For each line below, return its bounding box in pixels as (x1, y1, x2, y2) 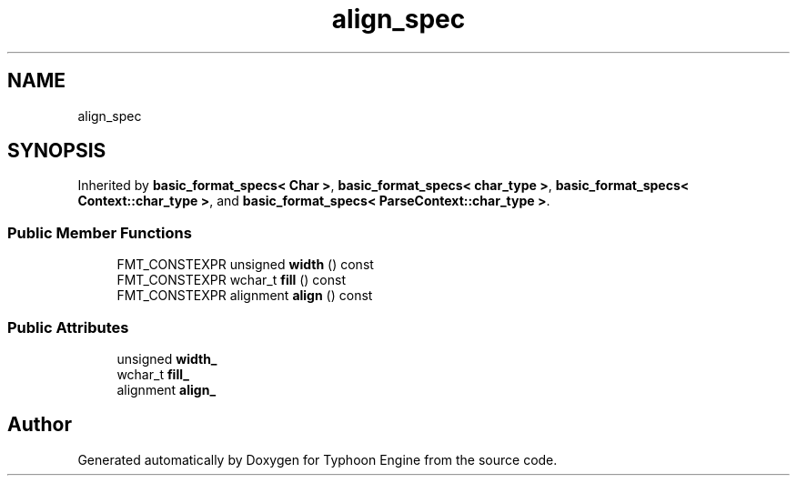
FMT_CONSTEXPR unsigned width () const (116, 257, 374, 273)
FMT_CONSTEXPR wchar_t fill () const (116, 272, 346, 288)
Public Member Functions (7, 223, 192, 242)
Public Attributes (7, 317, 129, 337)
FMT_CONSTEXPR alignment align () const (116, 287, 373, 304)
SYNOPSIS (7, 139, 106, 163)
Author (7, 413, 72, 437)
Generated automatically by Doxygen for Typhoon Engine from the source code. (77, 451, 558, 468)
